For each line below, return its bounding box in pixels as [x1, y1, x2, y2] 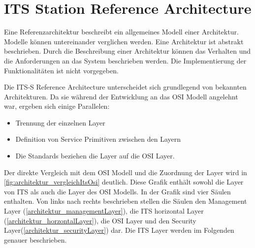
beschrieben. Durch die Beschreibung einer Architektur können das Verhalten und [4, 46, 251, 56]
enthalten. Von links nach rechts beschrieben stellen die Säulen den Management [4, 196, 247, 206]
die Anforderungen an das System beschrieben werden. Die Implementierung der [4, 55, 247, 65]
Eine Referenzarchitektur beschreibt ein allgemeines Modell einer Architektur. [4, 27, 239, 37]
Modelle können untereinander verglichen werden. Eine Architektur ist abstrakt [4, 36, 244, 46]
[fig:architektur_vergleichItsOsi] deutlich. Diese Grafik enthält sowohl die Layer [4, 177, 244, 187]
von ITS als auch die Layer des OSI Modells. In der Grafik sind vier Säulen [4, 186, 231, 196]
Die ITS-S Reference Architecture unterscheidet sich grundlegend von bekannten [4, 82, 247, 92]
